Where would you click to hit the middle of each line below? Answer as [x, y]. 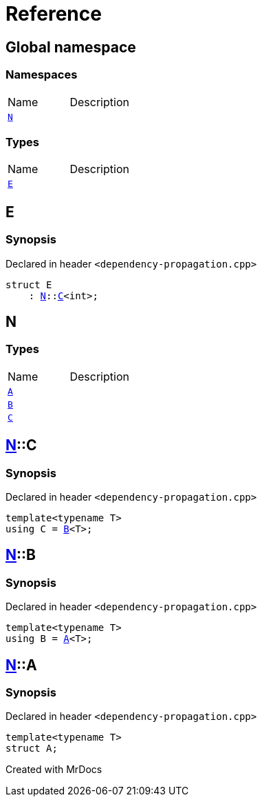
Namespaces [42, 75]
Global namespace [71, 47]
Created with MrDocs [54, 770]
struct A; [32, 749]
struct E [29, 284]
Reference [54, 14]
